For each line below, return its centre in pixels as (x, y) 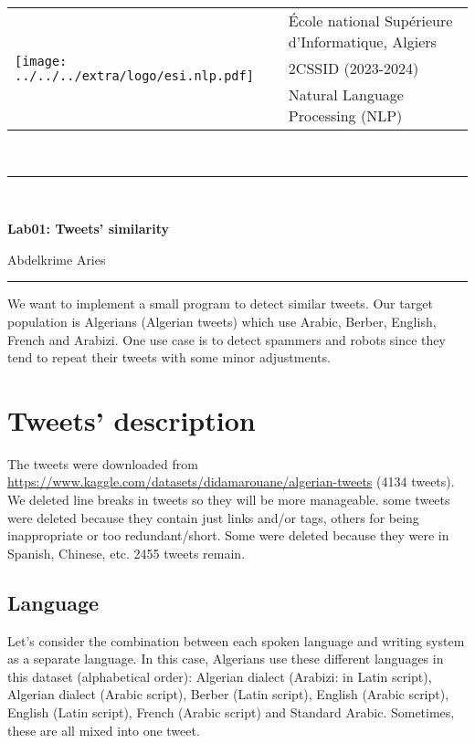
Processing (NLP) (345, 115)
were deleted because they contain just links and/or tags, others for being (213, 517)
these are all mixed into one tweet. (104, 730)
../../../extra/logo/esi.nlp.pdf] (134, 75)
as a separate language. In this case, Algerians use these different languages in (226, 659)
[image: (41, 61)
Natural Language (346, 94)
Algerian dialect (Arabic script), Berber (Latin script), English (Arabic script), (228, 694)
